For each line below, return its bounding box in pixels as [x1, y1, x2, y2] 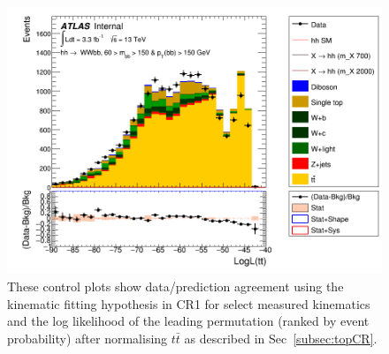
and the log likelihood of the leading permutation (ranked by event [7, 312, 370, 330]
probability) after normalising [7, 328, 168, 347]
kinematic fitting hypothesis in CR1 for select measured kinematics [7, 294, 370, 313]
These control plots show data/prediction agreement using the [7, 276, 344, 295]
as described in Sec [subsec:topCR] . [184, 328, 378, 347]
